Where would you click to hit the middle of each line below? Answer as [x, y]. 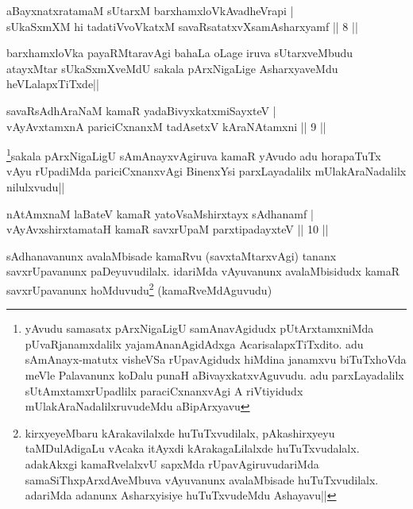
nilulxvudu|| [36, 187]
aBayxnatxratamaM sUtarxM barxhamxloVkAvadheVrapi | [150, 10]
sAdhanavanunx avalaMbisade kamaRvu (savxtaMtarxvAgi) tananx [172, 255]
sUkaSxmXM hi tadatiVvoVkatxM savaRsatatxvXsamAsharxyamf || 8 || [182, 26]
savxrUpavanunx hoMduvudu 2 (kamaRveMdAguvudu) [139, 288]
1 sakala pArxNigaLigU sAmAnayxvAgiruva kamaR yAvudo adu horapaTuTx [194, 154]
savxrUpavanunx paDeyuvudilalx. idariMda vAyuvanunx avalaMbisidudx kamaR [203, 271]
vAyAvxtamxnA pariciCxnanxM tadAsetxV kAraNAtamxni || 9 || [166, 126]
